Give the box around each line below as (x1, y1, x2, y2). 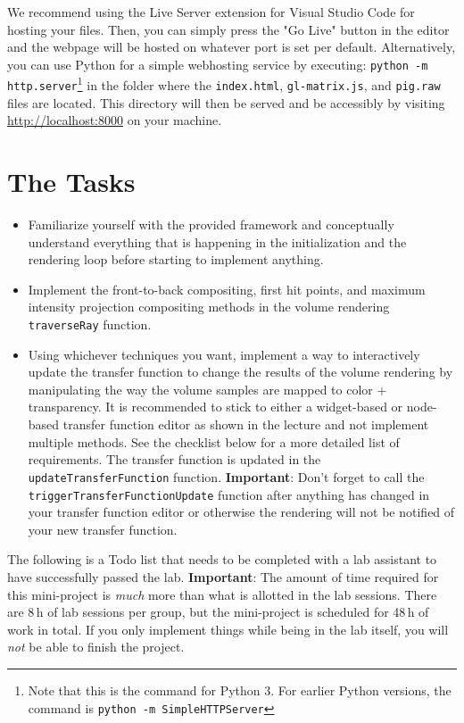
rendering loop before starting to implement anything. (28, 250, 324, 269)
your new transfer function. (28, 519, 178, 538)
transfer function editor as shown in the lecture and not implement (62, 415, 429, 434)
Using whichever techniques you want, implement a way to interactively (28, 345, 420, 363)
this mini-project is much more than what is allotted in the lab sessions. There (7, 585, 437, 603)
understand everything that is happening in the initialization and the (28, 232, 407, 251)
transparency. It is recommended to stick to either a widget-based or (28, 397, 403, 416)
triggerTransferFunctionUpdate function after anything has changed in (28, 485, 430, 503)
